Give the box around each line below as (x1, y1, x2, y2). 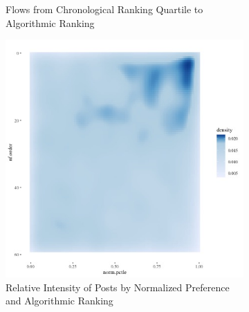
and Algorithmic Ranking (6, 293, 113, 308)
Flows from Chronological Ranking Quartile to (6, 2, 203, 16)
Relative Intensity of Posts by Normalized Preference (6, 279, 230, 294)
